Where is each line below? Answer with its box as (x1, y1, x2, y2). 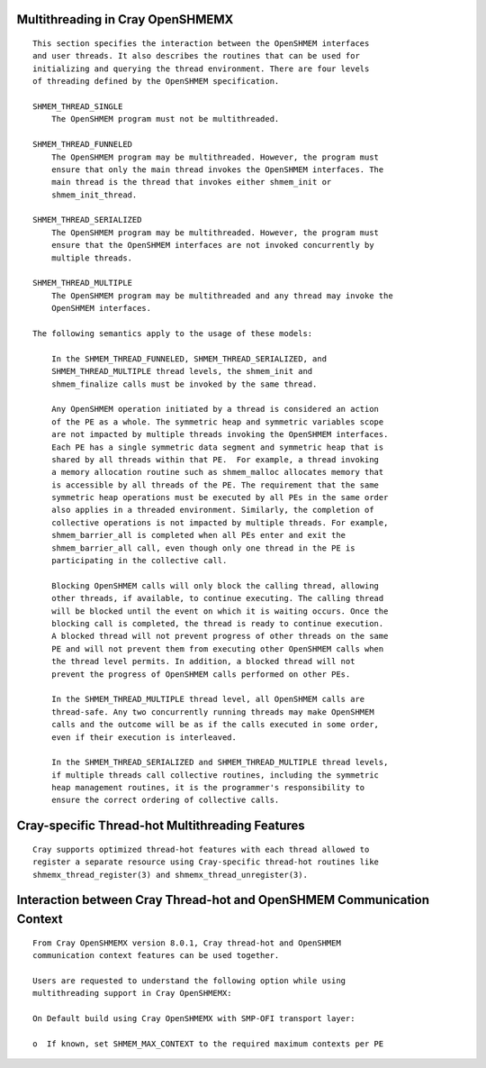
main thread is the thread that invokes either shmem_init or (50, 177, 332, 187)
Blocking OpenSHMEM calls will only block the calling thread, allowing (50, 580, 380, 590)
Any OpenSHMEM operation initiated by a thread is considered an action (50, 404, 380, 415)
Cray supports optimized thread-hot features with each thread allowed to (32, 844, 370, 854)
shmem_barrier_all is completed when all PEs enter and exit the (50, 530, 346, 541)
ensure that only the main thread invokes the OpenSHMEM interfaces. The (50, 164, 384, 175)
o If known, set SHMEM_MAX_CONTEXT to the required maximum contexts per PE (32, 1038, 384, 1049)
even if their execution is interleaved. (50, 732, 238, 743)
